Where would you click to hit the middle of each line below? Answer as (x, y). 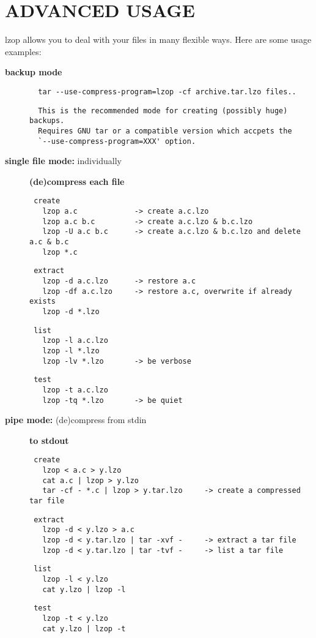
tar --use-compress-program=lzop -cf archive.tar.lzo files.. (167, 92)
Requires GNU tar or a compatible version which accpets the (165, 131)
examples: (23, 51)
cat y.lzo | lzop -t (84, 629)
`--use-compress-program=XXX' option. (117, 141)
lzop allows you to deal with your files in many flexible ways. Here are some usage (158, 39)
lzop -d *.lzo (71, 311)
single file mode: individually (63, 161)
